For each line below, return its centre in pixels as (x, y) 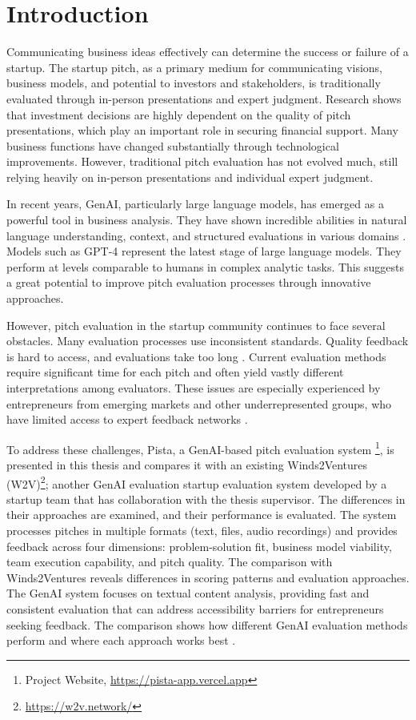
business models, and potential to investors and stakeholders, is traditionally (194, 83)
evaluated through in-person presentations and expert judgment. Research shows (204, 98)
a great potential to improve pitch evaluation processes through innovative (189, 282)
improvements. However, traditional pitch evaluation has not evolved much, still (202, 161)
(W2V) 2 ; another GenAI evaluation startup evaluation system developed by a (197, 482)
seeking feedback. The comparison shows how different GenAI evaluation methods (207, 624)
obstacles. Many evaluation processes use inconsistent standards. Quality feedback (208, 341)
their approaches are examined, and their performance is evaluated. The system (202, 515)
